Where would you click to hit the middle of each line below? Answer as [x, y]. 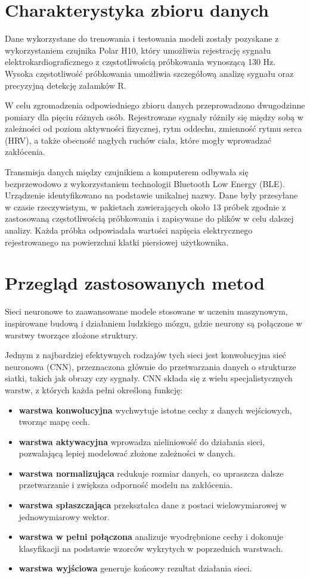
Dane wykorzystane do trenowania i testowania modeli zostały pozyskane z [142, 38]
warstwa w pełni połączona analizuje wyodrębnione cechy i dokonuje [151, 537]
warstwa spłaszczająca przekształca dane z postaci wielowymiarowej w [153, 505]
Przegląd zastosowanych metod [135, 283]
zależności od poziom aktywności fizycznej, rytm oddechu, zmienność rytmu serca [154, 128]
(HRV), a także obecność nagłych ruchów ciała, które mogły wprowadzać [138, 140]
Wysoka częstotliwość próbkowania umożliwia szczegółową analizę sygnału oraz [149, 73]
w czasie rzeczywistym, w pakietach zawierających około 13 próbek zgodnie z [145, 206]
